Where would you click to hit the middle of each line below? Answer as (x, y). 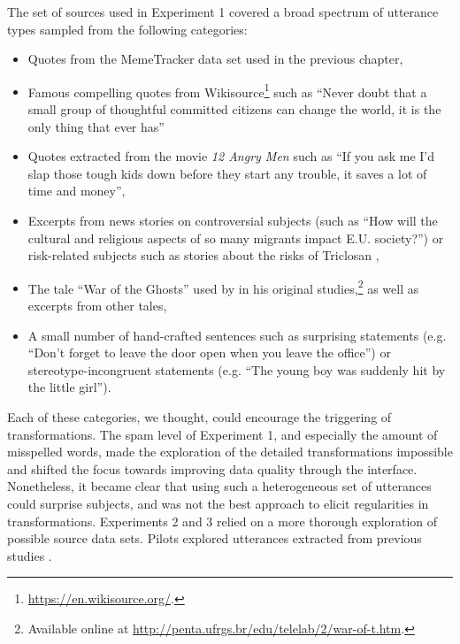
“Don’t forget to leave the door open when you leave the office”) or (209, 353)
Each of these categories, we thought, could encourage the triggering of (199, 417)
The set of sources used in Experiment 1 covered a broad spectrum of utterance (223, 11)
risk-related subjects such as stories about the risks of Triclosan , (203, 255)
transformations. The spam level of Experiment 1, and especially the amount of (222, 434)
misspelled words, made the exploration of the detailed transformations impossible (230, 452)
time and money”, (77, 191)
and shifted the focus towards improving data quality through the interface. (212, 468)
